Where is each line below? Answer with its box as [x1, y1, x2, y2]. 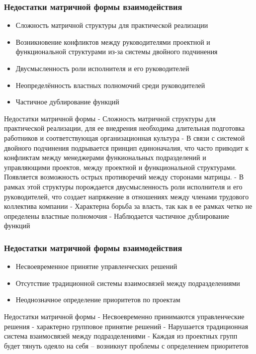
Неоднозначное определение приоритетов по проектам [15, 294, 180, 305]
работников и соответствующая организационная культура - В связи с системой [4, 132, 245, 143]
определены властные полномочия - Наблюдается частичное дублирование [4, 210, 230, 221]
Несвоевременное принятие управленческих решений [15, 261, 177, 271]
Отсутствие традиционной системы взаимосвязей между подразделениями [15, 277, 240, 288]
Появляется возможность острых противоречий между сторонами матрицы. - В [4, 172, 244, 182]
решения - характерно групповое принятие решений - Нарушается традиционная [4, 321, 248, 331]
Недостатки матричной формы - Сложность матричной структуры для [4, 113, 216, 123]
